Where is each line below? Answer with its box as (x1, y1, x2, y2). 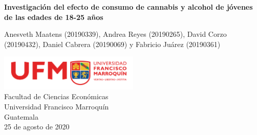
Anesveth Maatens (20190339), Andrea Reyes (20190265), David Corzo (4, 29, 227, 39)
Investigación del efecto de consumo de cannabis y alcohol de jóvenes (4, 2, 253, 12)
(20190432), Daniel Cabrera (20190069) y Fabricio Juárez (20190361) (4, 38, 221, 49)
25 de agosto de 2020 (4, 121, 70, 132)
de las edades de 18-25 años (4, 11, 103, 22)
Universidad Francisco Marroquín (4, 101, 109, 112)
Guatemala (4, 111, 38, 122)
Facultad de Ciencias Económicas (4, 91, 109, 102)
